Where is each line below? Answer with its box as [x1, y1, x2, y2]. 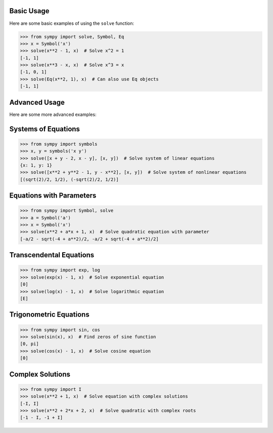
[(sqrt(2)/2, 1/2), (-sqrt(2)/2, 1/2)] [20, 176, 119, 182]
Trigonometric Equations [9, 310, 89, 319]
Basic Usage [9, 7, 50, 15]
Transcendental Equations [9, 251, 95, 259]
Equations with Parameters [9, 191, 97, 200]
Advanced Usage [9, 98, 65, 106]
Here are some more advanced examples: [9, 111, 97, 117]
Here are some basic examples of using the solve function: [9, 20, 134, 26]
